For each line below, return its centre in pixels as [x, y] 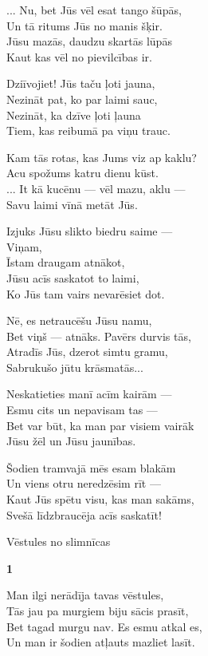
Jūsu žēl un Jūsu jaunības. [71, 441]
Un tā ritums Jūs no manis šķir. [84, 25]
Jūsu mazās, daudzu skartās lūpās [89, 41]
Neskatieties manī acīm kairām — [89, 394]
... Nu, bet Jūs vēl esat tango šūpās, [94, 10]
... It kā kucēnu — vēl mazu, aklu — [96, 188]
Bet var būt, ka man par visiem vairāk [100, 425]
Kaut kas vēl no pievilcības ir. [79, 56]
